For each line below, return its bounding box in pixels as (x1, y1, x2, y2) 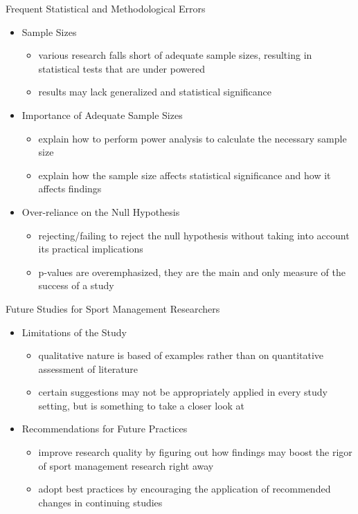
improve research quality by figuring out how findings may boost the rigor (38, 445, 352, 459)
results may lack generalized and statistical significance (38, 84, 272, 99)
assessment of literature (38, 361, 138, 376)
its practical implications (38, 241, 143, 256)
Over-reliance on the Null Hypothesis (21, 204, 180, 219)
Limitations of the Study (21, 324, 127, 339)
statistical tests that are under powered (38, 61, 205, 75)
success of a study (38, 278, 114, 293)
